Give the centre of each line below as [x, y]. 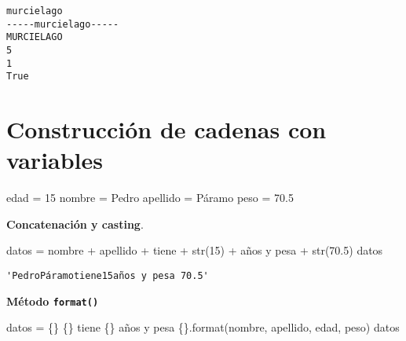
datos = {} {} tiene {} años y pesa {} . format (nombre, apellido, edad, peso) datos [203, 327]
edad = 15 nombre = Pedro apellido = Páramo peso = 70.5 [150, 198]
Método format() [53, 301]
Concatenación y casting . [75, 224]
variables [55, 160]
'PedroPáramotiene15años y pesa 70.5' [108, 276]
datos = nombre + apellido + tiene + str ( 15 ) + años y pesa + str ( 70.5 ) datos [195, 250]
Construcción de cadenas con [166, 129]
